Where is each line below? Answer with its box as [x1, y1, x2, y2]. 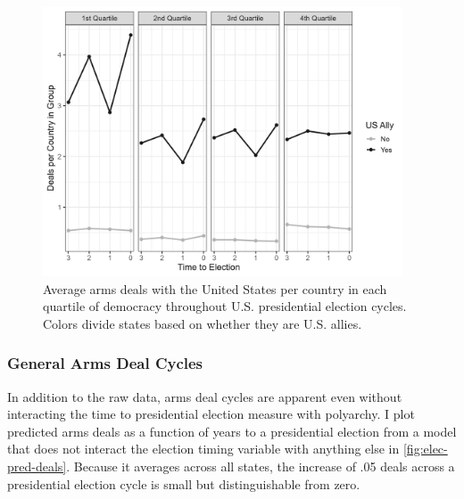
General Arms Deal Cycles [7, 352, 203, 374]
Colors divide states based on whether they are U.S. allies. [43, 314, 362, 332]
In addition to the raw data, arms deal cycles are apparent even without [7, 387, 402, 405]
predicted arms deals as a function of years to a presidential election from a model [7, 421, 457, 440]
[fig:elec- [402, 439, 448, 458]
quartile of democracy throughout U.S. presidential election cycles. [43, 297, 407, 315]
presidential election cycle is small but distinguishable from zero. [7, 474, 360, 493]
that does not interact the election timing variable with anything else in [7, 439, 400, 458]
